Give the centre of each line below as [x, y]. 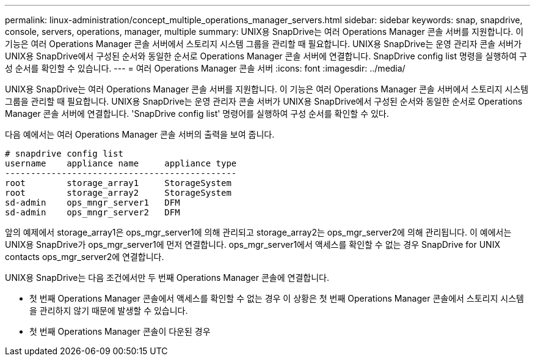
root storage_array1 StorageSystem [118, 183]
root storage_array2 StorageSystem [118, 193]
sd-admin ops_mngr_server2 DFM [93, 212]
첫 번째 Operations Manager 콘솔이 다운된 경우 [120, 331]
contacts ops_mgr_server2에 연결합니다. [85, 257]
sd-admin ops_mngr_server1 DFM [93, 203]
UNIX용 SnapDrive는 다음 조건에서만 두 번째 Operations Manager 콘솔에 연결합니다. [167, 277]
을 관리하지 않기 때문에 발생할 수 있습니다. [109, 311]
